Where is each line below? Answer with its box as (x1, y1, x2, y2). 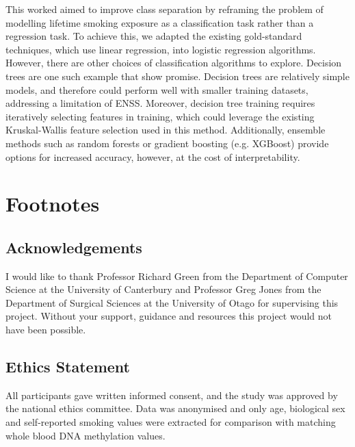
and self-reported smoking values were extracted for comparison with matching (5, 415, 336, 429)
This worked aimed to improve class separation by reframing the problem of (5, 2, 324, 16)
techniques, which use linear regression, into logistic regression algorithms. (5, 42, 316, 56)
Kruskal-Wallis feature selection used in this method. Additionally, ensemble (5, 123, 326, 137)
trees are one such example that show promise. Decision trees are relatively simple (5, 68, 350, 83)
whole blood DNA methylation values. (5, 428, 166, 442)
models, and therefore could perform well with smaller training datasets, (5, 82, 308, 97)
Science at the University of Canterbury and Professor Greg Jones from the (5, 282, 321, 296)
